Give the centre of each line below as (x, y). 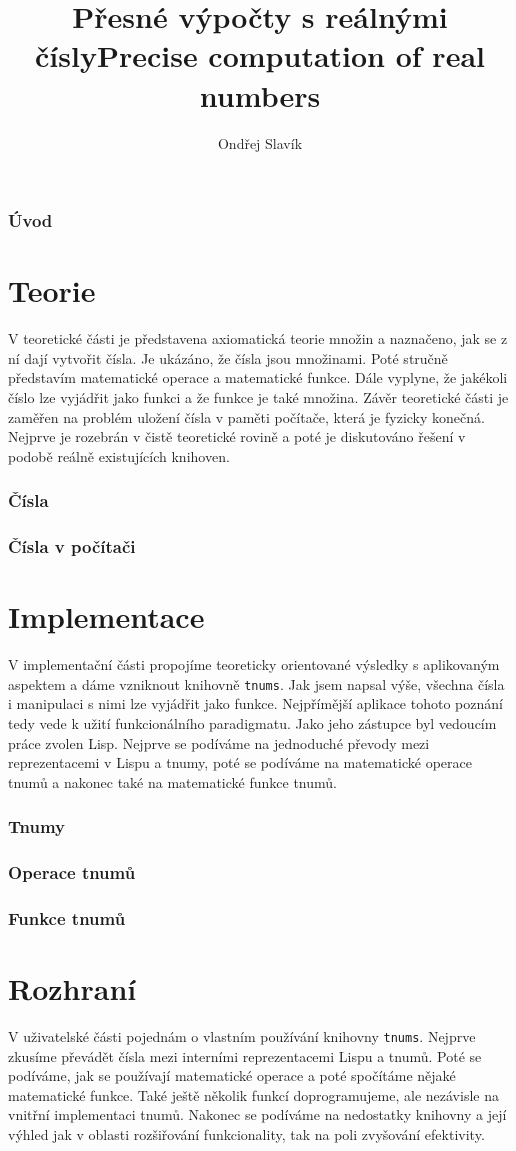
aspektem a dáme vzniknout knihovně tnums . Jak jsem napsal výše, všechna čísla (256, 683)
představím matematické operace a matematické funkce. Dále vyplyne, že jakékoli (258, 377)
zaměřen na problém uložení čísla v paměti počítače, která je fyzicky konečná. (246, 416)
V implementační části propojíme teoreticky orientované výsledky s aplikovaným (254, 664)
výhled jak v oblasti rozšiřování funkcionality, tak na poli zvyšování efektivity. (246, 1134)
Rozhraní (72, 988)
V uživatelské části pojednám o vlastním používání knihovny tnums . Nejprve (242, 1035)
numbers (260, 94)
